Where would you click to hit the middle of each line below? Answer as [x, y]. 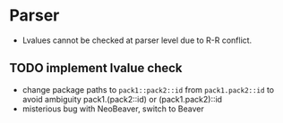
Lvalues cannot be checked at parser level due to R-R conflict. [137, 40]
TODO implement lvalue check [96, 68]
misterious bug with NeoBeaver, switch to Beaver [113, 109]
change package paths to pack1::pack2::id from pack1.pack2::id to [148, 89]
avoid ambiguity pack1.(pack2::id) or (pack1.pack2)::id [122, 99]
